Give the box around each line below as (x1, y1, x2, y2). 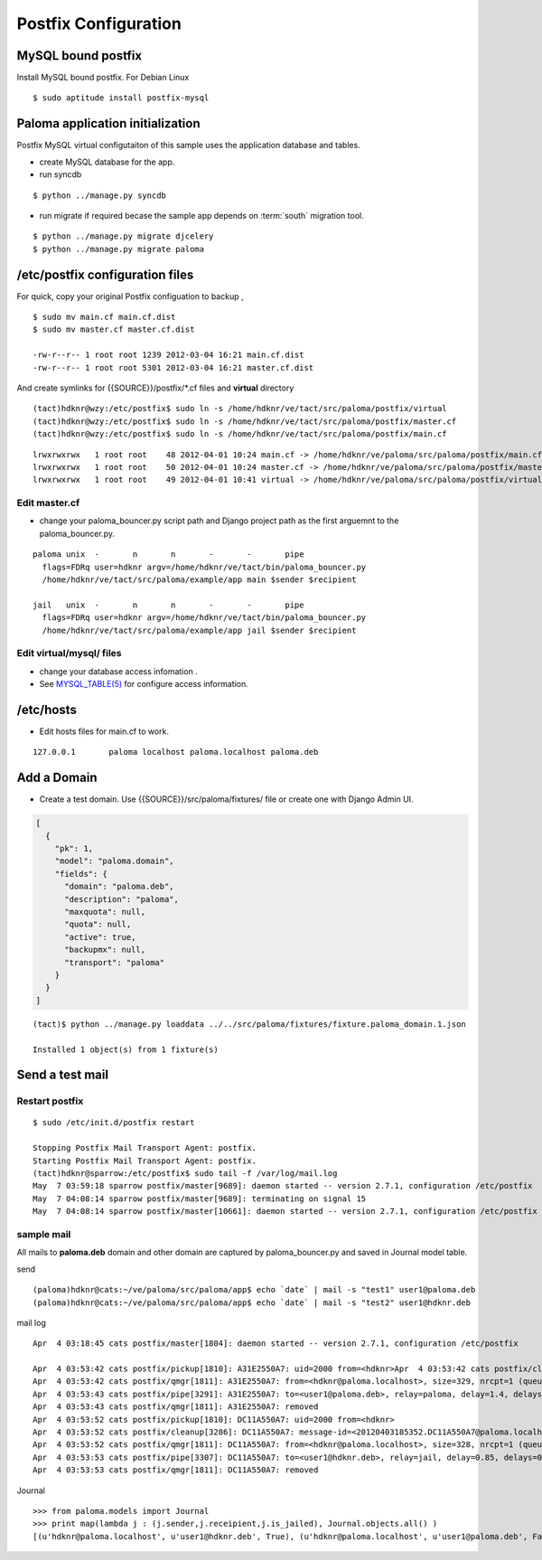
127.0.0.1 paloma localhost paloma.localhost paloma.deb (33, 747, 319, 757)
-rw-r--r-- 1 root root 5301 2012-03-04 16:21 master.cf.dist (33, 362, 314, 372)
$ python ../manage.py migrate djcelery (33, 231, 214, 241)
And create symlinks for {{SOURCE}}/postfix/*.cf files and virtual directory (16, 382, 294, 393)
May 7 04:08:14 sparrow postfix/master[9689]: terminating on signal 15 (33, 1193, 367, 1204)
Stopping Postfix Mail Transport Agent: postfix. (33, 1143, 257, 1153)
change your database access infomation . (39, 665, 198, 677)
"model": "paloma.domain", (54, 856, 175, 867)
